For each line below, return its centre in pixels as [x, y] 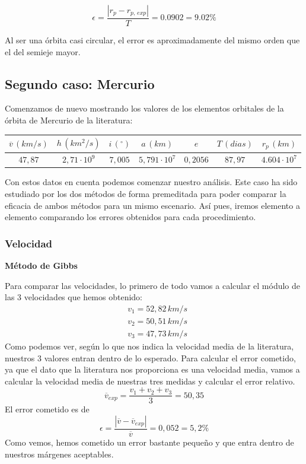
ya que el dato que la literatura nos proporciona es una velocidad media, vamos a [152, 369]
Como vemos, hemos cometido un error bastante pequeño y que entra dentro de [149, 442]
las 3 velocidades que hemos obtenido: [74, 297]
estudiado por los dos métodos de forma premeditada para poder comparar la [146, 194]
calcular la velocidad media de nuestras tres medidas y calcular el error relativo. [150, 381]
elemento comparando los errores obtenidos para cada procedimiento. [130, 217]
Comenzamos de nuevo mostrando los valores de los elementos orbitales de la [144, 108]
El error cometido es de [47, 409]
